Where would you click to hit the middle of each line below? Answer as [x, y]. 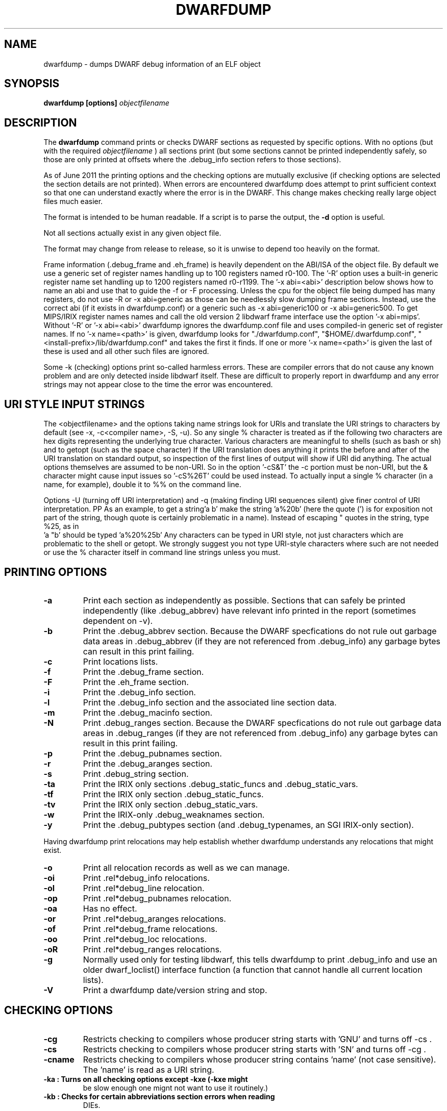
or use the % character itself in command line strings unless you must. [162, 552]
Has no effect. [110, 908]
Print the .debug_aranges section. [148, 763]
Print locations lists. [120, 661]
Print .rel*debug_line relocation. [144, 888]
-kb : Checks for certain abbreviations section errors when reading [159, 1096]
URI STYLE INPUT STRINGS [74, 404]
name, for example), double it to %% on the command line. [142, 485]
